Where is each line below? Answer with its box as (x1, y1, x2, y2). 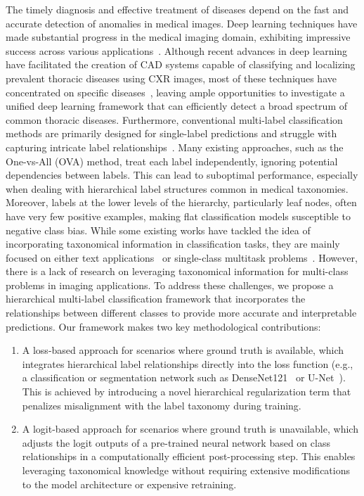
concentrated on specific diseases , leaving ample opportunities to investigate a (6, 84, 345, 99)
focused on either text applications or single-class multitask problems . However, (6, 250, 358, 265)
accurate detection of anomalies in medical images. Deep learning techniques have (6, 15, 358, 30)
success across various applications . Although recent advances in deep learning (6, 43, 348, 58)
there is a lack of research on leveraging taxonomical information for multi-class (6, 264, 349, 279)
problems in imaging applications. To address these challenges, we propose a (6, 277, 334, 292)
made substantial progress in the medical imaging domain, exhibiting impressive (6, 30, 351, 44)
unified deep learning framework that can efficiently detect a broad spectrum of (6, 98, 347, 113)
